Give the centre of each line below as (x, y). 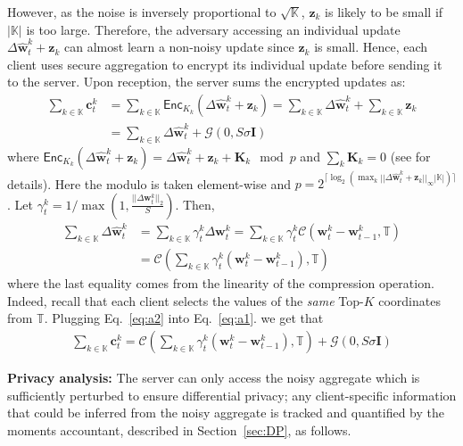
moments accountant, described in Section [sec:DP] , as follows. (179, 429)
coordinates (409, 300)
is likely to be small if (384, 12)
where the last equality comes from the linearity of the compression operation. (221, 283)
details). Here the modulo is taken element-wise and (149, 183)
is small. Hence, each (371, 47)
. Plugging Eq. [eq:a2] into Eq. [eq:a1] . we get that (184, 318)
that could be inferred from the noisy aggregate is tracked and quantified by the (226, 413)
